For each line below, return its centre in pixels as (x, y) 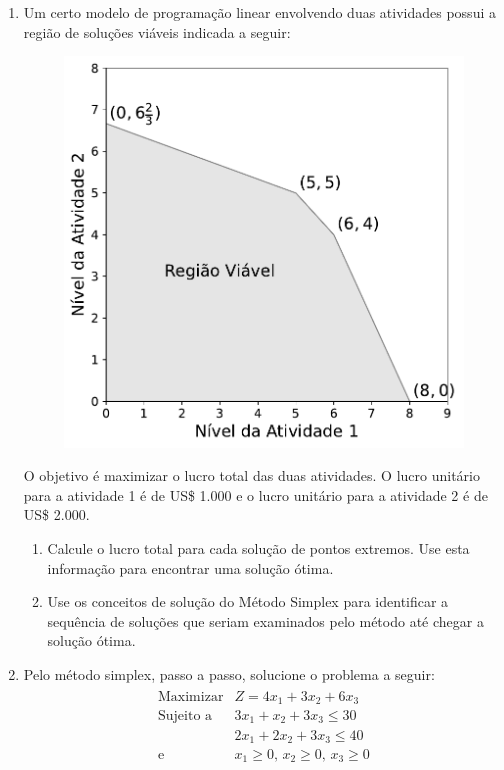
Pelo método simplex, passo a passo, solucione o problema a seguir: (229, 673)
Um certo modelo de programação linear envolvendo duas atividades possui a (259, 12)
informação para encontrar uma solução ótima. (190, 567)
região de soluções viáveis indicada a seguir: (157, 31)
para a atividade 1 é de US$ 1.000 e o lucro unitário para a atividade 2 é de (255, 494)
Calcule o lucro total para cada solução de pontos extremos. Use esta (258, 547)
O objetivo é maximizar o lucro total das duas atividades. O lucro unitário (251, 475)
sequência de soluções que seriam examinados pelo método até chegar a (265, 620)
